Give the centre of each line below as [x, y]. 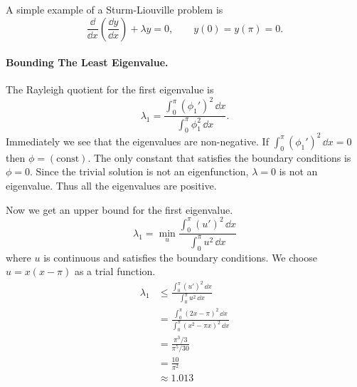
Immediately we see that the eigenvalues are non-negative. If [137, 141]
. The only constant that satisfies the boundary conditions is [219, 157]
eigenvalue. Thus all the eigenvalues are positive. [111, 185]
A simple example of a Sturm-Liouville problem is [114, 9]
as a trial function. [115, 271]
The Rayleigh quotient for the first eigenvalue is [110, 89]
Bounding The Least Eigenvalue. [87, 62]
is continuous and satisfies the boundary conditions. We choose [180, 257]
